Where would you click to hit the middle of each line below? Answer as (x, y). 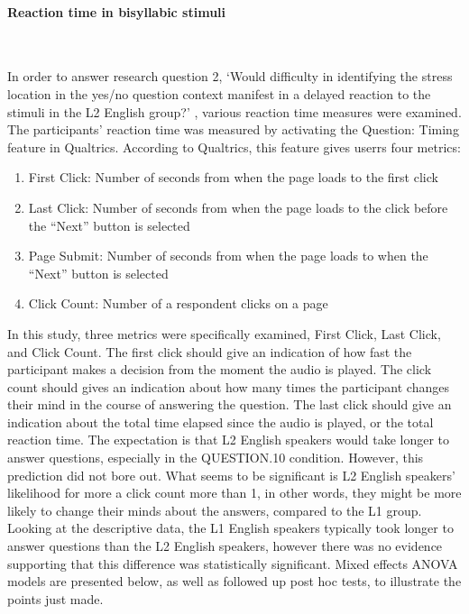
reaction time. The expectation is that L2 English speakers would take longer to (229, 440)
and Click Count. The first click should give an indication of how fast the (210, 351)
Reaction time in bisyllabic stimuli (117, 11)
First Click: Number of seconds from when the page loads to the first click (233, 177)
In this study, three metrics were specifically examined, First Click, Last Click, (224, 333)
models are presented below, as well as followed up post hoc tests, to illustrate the (234, 581)
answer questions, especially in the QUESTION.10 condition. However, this (216, 458)
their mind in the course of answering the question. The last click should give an (230, 404)
